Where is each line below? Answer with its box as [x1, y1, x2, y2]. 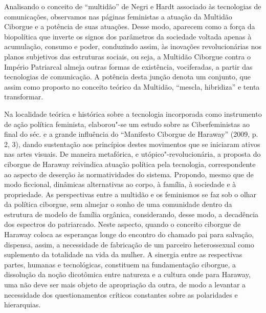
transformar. [4, 91, 43, 102]
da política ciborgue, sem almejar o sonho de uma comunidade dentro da [4, 199, 232, 210]
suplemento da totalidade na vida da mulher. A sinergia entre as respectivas [4, 249, 242, 260]
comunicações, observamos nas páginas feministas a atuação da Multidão [4, 11, 232, 22]
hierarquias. [4, 299, 41, 310]
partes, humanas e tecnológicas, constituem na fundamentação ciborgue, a [4, 259, 236, 269]
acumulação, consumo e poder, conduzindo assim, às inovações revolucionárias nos [4, 41, 262, 52]
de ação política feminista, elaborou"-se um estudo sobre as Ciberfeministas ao [4, 118, 250, 129]
